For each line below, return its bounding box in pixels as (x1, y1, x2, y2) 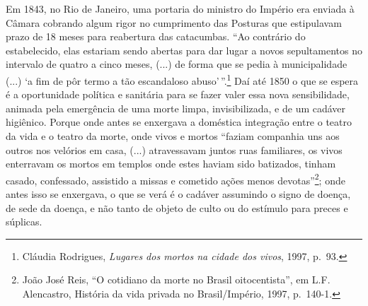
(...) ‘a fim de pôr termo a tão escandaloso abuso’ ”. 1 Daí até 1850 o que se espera (6, 71, 359, 88)
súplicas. (6, 214, 42, 229)
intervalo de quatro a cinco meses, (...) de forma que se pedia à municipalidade (6, 57, 347, 71)
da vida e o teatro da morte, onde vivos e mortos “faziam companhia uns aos (6, 129, 340, 143)
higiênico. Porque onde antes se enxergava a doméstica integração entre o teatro (6, 114, 352, 129)
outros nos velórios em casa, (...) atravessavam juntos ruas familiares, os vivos (6, 142, 343, 157)
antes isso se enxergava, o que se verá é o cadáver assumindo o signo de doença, (6, 187, 351, 201)
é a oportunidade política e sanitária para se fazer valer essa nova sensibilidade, (6, 87, 350, 102)
